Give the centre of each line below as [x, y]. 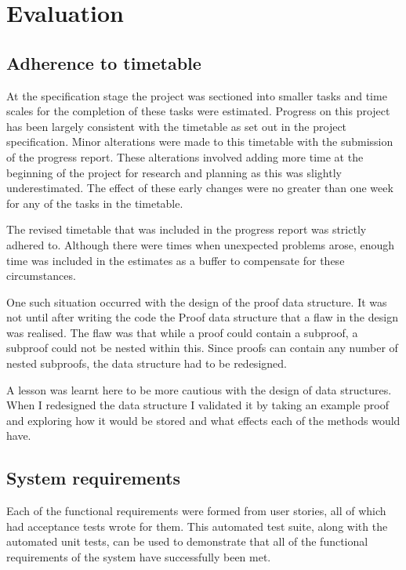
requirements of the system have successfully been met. [139, 557]
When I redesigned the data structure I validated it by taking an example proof [198, 405]
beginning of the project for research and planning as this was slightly [174, 172]
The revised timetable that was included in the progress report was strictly [187, 229]
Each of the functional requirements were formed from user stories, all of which [196, 511]
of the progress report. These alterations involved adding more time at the [185, 156]
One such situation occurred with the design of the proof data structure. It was [197, 301]
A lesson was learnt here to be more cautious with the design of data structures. [199, 389]
